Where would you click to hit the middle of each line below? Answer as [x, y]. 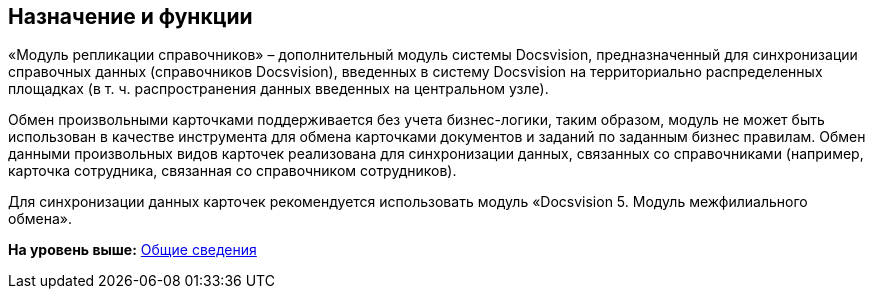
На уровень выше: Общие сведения [132, 250]
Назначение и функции [130, 16]
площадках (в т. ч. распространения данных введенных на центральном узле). [278, 89]
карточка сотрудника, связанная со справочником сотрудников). [232, 171]
